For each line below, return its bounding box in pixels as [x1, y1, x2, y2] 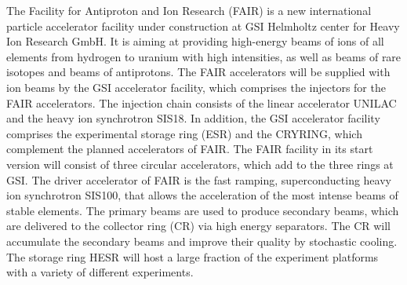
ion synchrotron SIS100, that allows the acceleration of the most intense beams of [6, 187, 398, 203]
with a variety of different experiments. [6, 264, 194, 280]
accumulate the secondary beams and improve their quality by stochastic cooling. [6, 232, 398, 249]
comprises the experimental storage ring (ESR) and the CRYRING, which [6, 125, 362, 141]
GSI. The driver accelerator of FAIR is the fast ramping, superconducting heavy [6, 171, 391, 188]
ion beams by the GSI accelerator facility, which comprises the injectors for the [6, 79, 386, 95]
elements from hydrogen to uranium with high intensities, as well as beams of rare [6, 48, 402, 64]
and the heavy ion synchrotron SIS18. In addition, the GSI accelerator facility [6, 110, 380, 126]
